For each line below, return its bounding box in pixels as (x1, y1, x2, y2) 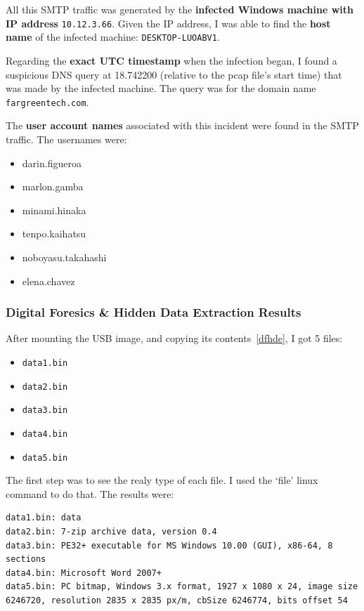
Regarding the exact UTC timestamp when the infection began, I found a (6, 53, 337, 67)
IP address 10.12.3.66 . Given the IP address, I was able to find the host (6, 15, 331, 30)
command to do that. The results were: (6, 486, 174, 501)
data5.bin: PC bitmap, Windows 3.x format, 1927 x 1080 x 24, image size (6, 582, 358, 592)
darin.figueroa (22, 155, 82, 170)
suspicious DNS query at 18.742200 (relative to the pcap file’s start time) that (6, 67, 342, 81)
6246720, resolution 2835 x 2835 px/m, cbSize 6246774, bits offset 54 (6, 595, 348, 605)
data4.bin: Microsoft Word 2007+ (6, 567, 162, 578)
